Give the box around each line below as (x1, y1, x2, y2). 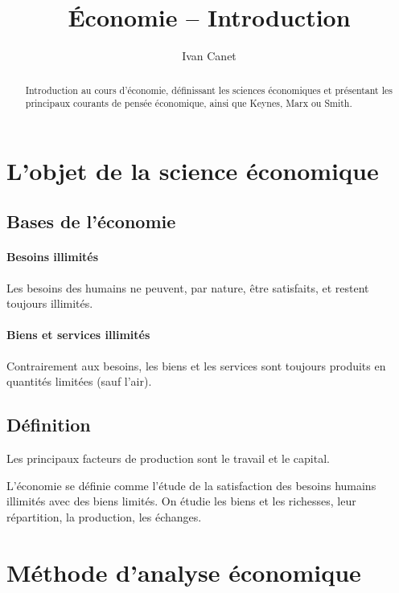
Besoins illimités (6, 248, 99, 265)
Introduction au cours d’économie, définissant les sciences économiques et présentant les (25, 83, 393, 96)
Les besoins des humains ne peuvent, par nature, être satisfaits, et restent (6, 279, 369, 296)
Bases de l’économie (6, 209, 176, 234)
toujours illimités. (6, 295, 93, 312)
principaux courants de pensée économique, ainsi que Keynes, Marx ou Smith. (25, 96, 352, 110)
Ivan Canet (182, 47, 237, 64)
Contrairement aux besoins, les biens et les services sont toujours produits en (6, 357, 386, 374)
